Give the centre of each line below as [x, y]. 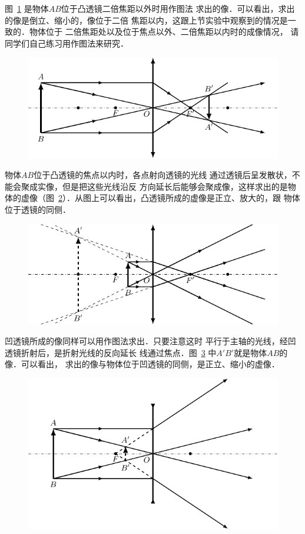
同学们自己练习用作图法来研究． [67, 43]
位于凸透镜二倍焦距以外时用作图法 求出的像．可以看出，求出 [178, 8]
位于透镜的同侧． [38, 209]
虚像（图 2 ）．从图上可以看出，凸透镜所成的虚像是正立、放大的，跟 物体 [160, 198]
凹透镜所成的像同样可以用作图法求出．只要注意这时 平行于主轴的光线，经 [146, 341]
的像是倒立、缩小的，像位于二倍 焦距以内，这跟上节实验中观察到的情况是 [146, 20]
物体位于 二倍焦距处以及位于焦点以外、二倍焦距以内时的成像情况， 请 [164, 32]
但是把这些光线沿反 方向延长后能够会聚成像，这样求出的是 [175, 186]
